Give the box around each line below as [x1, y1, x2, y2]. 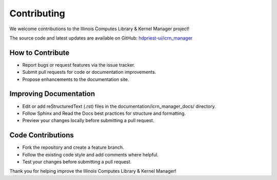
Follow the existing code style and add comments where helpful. [22, 151, 159, 157]
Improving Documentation [9, 90, 95, 98]
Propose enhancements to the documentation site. [22, 76, 129, 82]
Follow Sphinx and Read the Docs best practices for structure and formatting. [22, 110, 186, 116]
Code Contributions [9, 131, 74, 139]
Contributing [9, 8, 65, 19]
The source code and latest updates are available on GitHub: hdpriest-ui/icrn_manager [9, 35, 193, 41]
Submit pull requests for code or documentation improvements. [22, 69, 156, 75]
